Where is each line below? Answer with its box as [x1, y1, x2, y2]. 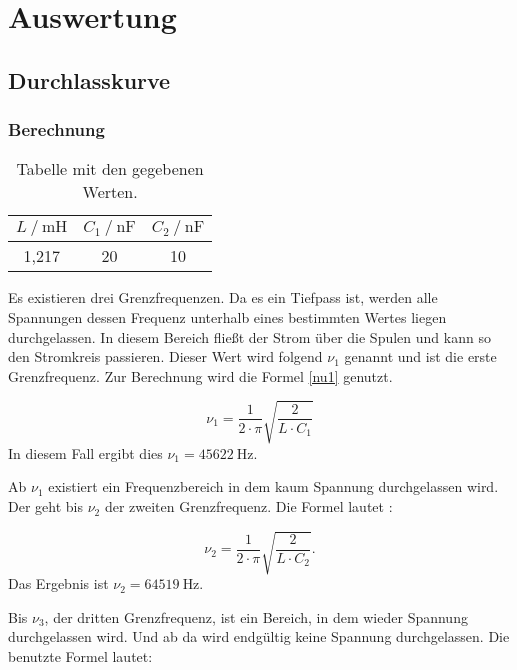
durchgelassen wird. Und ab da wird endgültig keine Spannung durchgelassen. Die [8, 626, 510, 647]
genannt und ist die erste [344, 346, 497, 367]
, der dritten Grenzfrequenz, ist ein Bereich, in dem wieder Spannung [44, 606, 468, 627]
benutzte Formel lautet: [8, 646, 153, 666]
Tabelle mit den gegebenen [16, 157, 204, 181]
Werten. [82, 180, 138, 204]
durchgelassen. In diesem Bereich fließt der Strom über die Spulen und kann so [8, 326, 491, 347]
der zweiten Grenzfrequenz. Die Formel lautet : [104, 496, 393, 517]
